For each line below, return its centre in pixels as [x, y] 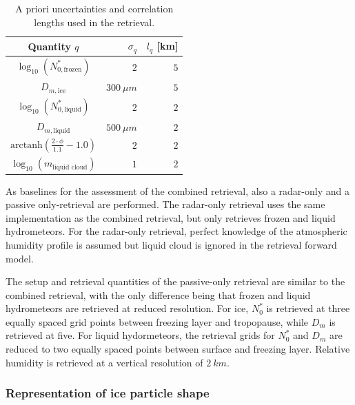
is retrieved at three [308, 308]
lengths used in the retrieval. [94, 22]
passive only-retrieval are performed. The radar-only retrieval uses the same [165, 204]
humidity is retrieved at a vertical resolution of [104, 362]
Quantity [49, 46]
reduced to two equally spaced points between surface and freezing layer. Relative [178, 349]
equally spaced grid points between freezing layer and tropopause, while [157, 321]
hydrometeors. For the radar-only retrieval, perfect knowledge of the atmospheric [176, 231]
